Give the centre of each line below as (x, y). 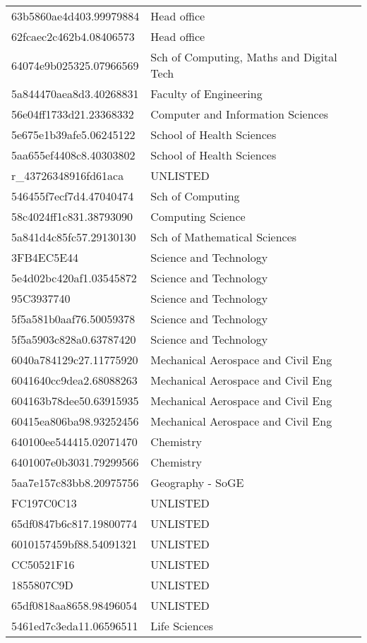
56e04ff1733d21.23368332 (73, 114)
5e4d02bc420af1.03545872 (74, 278)
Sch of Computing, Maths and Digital (244, 57)
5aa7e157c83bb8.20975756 (75, 482)
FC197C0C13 (44, 503)
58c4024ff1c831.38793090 (72, 216)
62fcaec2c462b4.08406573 (73, 36)
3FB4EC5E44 (45, 257)
